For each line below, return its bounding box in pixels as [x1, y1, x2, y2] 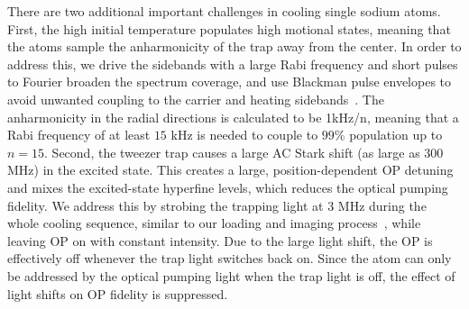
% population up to [334, 125, 443, 144]
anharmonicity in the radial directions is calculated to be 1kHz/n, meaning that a [7, 107, 459, 126]
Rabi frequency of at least [7, 125, 151, 144]
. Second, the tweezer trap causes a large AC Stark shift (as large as [44, 142, 420, 161]
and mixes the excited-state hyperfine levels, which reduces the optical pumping [7, 177, 448, 196]
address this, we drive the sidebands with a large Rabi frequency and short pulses [7, 54, 458, 73]
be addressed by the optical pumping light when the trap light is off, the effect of [7, 266, 455, 285]
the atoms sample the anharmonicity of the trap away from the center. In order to [7, 37, 462, 56]
